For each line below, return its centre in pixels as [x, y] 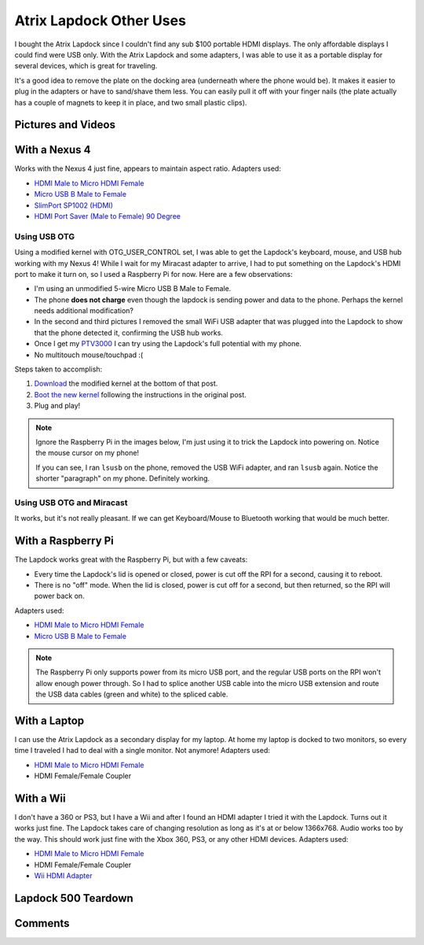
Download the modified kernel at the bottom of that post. [126, 384]
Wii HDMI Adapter [63, 876]
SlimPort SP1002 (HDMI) [74, 205]
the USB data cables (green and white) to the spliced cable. [132, 694]
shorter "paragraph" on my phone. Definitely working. [123, 478]
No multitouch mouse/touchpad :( [89, 355]
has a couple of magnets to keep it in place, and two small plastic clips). [131, 102]
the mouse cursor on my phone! [88, 453]
